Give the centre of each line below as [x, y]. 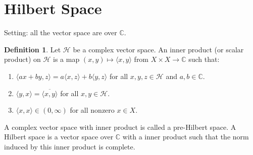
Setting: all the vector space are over [61, 32]
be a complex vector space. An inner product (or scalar [158, 49]
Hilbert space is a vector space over [59, 137]
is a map [66, 59]
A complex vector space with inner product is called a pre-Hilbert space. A [120, 127]
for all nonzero [92, 110]
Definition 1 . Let [33, 49]
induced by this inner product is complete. [70, 146]
